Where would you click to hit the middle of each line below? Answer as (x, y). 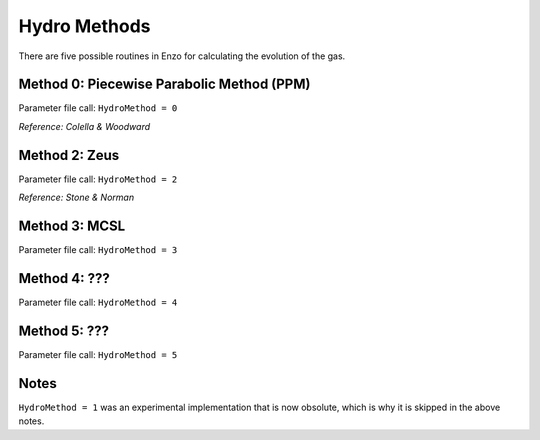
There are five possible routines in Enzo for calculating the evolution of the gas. (182, 56)
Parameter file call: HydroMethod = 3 (98, 250)
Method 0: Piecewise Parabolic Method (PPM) (164, 84)
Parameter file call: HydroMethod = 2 (98, 179)
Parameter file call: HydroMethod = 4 (98, 302)
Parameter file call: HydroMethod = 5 (98, 354)
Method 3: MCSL (72, 225)
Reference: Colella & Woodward (84, 126)
